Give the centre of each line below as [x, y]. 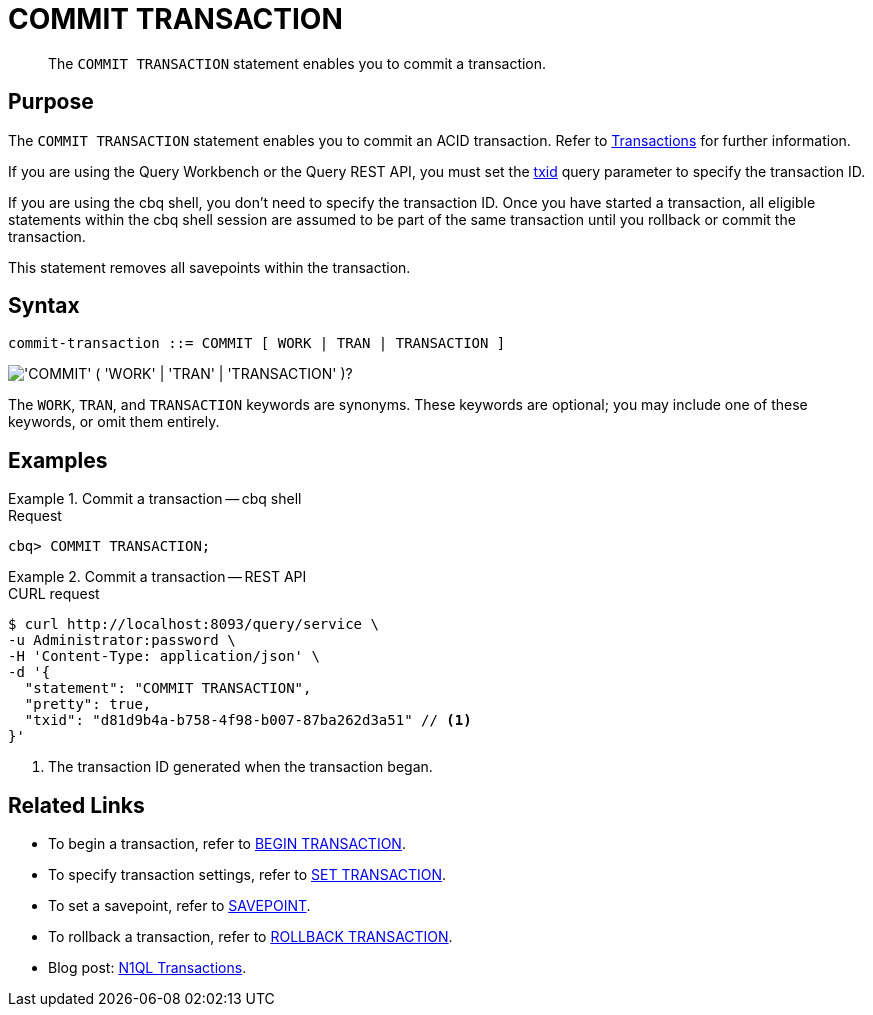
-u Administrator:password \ [122, 640]
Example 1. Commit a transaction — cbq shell [155, 499]
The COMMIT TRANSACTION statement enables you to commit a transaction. [297, 63]
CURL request [54, 594]
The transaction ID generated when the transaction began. [240, 767]
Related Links [76, 805]
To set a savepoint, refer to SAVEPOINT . [179, 906]
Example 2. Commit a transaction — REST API [157, 577]
